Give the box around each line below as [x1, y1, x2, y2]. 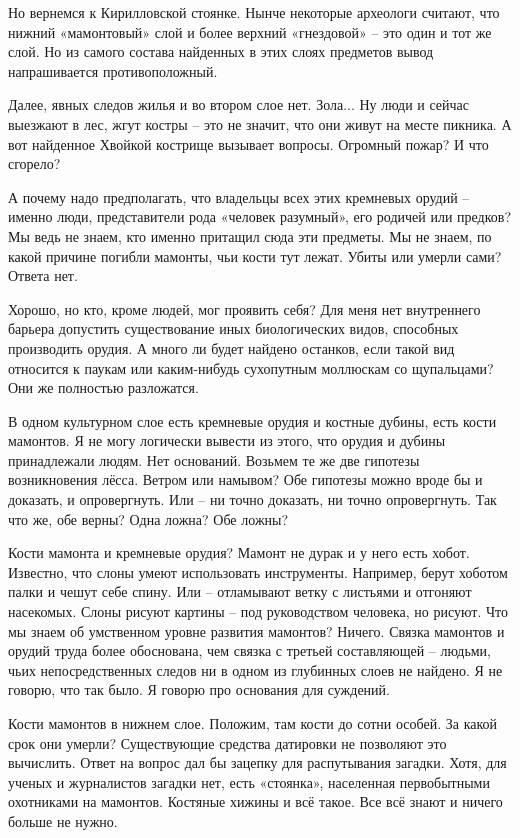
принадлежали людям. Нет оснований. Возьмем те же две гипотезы [8, 449, 420, 470]
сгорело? [8, 153, 61, 174]
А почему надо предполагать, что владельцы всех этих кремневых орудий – [8, 186, 470, 207]
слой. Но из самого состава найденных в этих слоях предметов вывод [8, 41, 434, 62]
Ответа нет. [8, 265, 78, 286]
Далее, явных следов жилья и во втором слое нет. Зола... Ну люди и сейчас [8, 94, 469, 115]
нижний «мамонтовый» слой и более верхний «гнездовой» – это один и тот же [8, 21, 492, 42]
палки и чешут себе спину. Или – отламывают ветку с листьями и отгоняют [8, 581, 472, 602]
